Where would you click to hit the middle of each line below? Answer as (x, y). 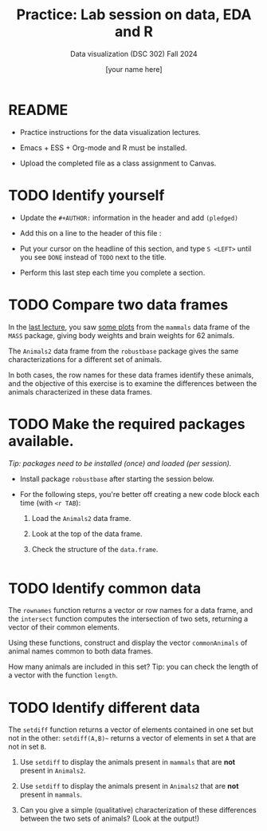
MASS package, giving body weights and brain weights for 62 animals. (122, 335)
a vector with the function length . (63, 675)
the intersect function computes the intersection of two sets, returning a (128, 619)
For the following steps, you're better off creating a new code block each (139, 494)
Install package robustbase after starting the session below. (117, 479)
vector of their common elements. (64, 627)
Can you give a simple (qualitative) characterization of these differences (138, 810)
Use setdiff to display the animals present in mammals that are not (128, 762)
